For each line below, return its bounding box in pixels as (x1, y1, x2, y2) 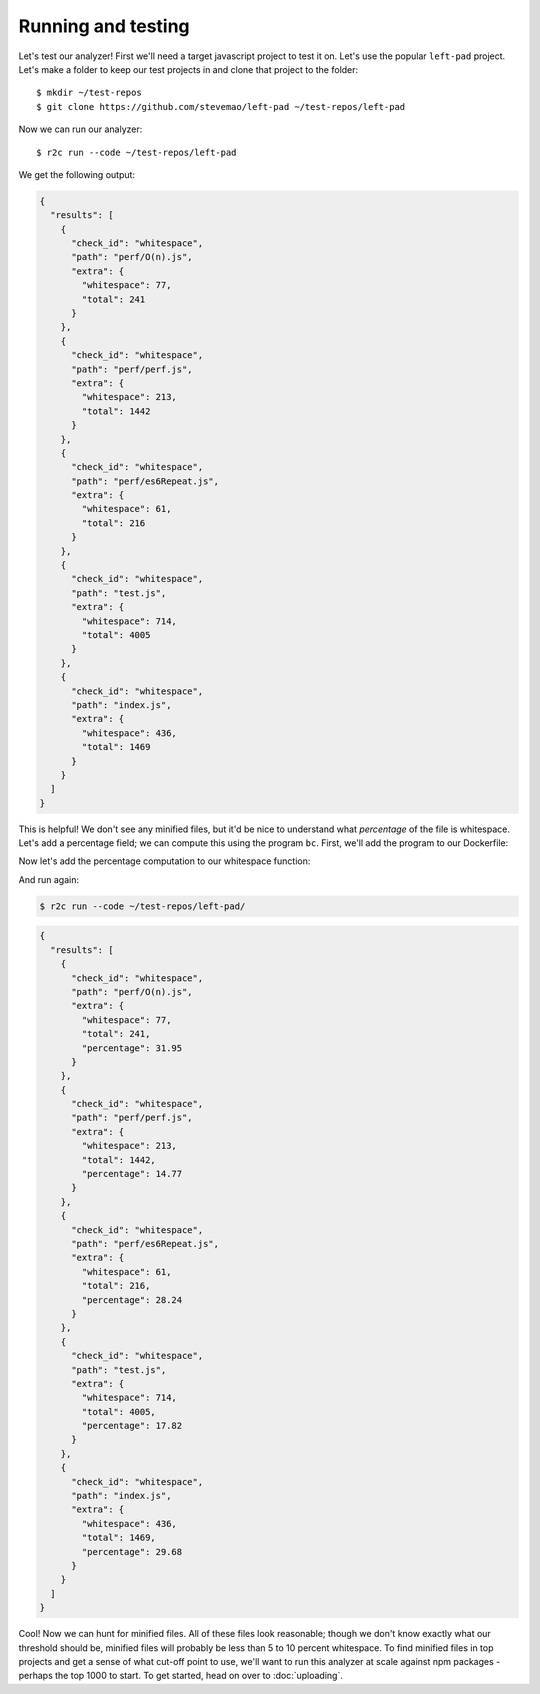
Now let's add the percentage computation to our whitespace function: (18, 855, 311, 867)
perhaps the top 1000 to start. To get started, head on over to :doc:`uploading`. (18, 1670, 344, 1682)
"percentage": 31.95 (81, 1042, 183, 1054)
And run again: (18, 873, 80, 885)
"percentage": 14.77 (81, 1168, 183, 1180)
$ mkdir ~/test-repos (36, 87, 142, 99)
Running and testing (18, 15, 190, 37)
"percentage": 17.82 (81, 1420, 183, 1432)
